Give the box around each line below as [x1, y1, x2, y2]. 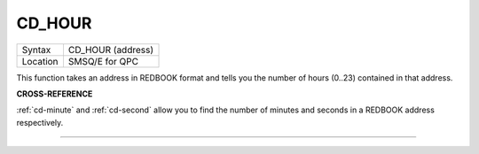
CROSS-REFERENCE [16, 89, 93, 99]
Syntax [21, 43, 51, 56]
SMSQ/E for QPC [67, 55, 139, 67]
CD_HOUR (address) [67, 43, 154, 56]
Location [21, 55, 59, 67]
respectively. [16, 117, 64, 127]
